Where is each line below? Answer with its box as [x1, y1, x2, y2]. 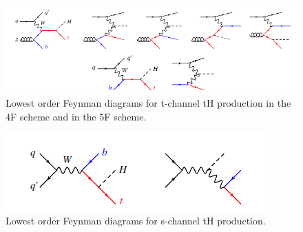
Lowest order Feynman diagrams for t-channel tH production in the [6, 96, 291, 110]
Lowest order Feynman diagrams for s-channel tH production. [6, 213, 266, 227]
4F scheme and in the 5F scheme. [6, 109, 147, 123]
